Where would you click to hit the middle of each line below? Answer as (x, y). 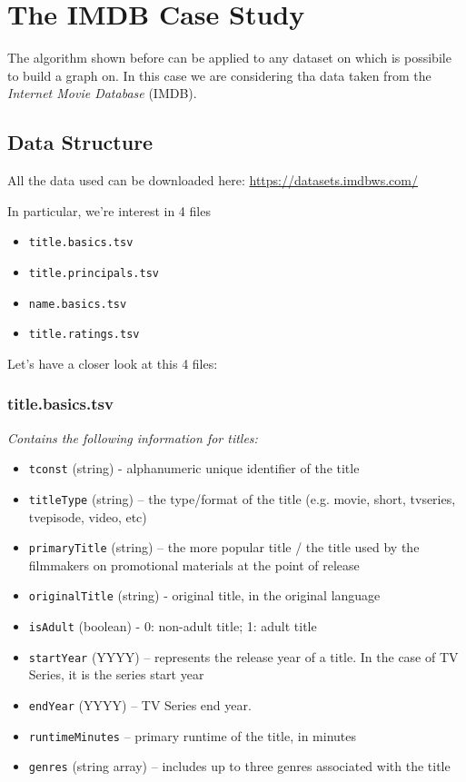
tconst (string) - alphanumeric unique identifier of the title (194, 468)
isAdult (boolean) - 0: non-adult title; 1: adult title (173, 626)
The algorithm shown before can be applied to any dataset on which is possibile (229, 58)
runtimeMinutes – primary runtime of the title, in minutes (193, 735)
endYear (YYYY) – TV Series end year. (140, 705)
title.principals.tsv (94, 273)
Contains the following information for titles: (133, 437)
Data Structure (80, 142)
